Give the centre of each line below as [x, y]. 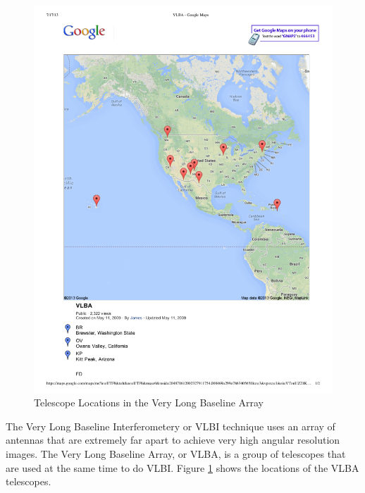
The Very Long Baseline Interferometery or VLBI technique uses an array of [171, 426]
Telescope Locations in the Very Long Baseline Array [149, 402]
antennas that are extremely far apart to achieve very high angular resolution [173, 440]
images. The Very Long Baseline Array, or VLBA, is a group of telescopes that [176, 453]
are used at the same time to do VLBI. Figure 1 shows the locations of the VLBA [182, 467]
